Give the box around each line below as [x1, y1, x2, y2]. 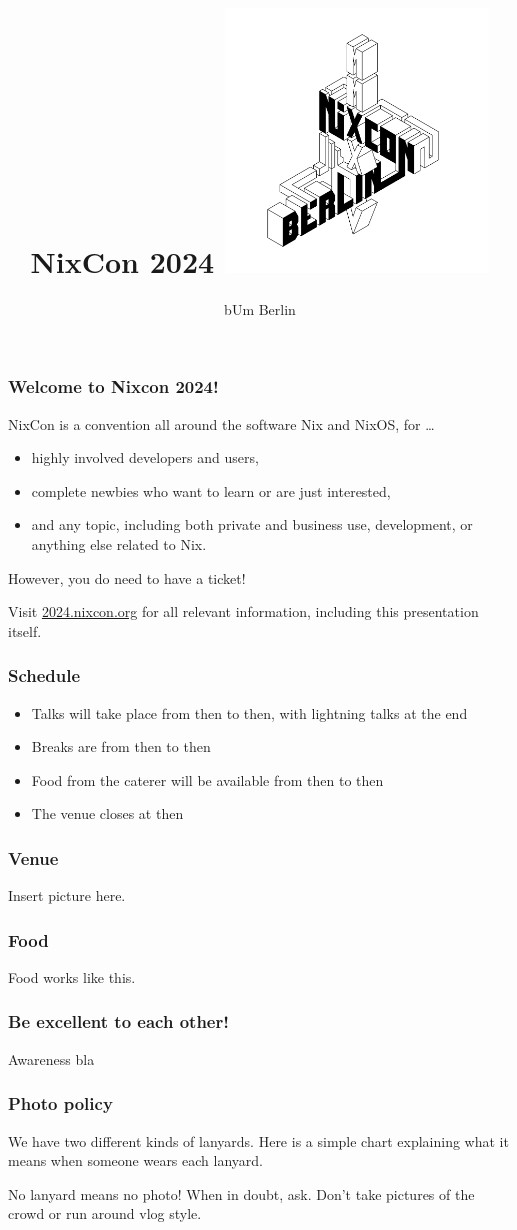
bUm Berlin [224, 298, 296, 319]
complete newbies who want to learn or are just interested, [31, 480, 391, 501]
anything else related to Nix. [31, 533, 207, 554]
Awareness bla [8, 1048, 95, 1069]
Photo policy [8, 1091, 113, 1116]
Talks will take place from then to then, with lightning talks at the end [31, 702, 468, 723]
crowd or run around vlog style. [8, 1203, 202, 1224]
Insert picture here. [8, 885, 126, 906]
